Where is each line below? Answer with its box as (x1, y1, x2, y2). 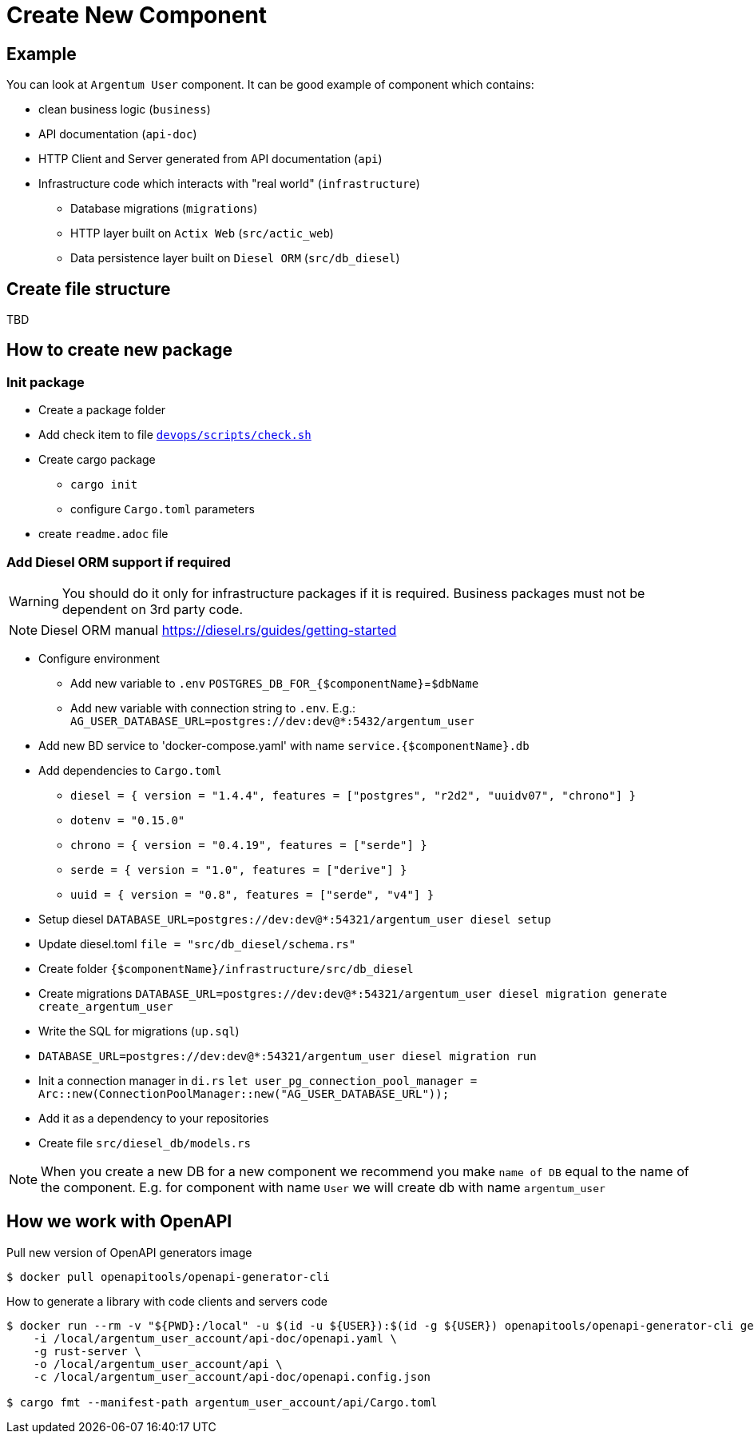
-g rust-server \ (33, 1344, 141, 1358)
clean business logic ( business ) (38, 102, 211, 117)
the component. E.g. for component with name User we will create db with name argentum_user (41, 1179, 605, 1195)
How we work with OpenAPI (6, 1211, 232, 1232)
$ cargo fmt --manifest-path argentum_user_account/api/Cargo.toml (6, 1395, 438, 1409)
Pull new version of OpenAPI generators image (6, 1245, 252, 1259)
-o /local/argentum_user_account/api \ (33, 1357, 283, 1370)
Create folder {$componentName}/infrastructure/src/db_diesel (38, 961, 414, 975)
